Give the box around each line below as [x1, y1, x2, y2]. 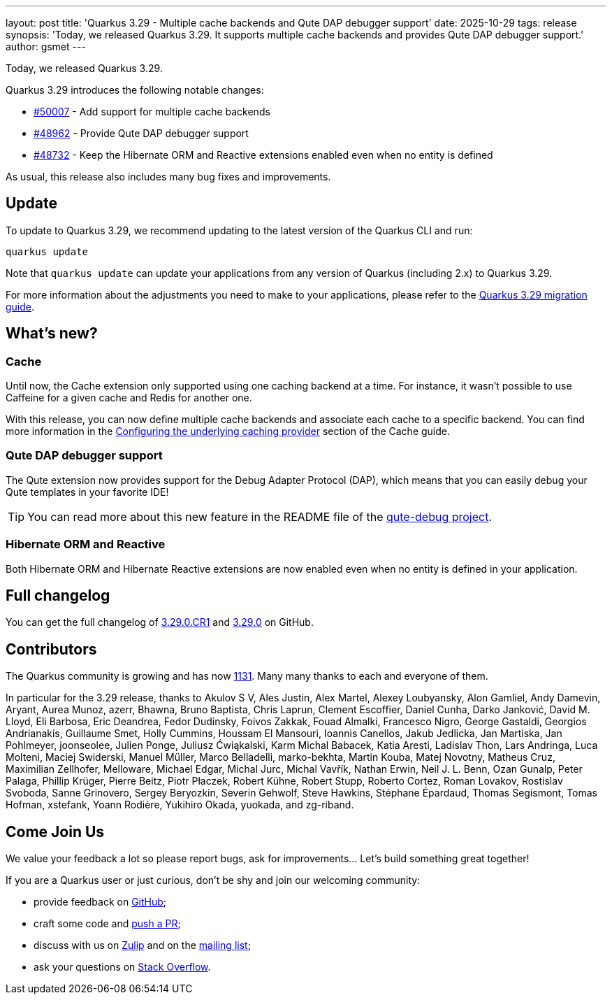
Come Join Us [6, 822, 105, 841]
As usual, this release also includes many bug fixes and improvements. [6, 171, 331, 183]
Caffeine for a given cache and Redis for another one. [6, 392, 252, 404]
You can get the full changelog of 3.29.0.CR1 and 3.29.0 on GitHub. [6, 616, 314, 629]
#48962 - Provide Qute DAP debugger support [34, 127, 249, 139]
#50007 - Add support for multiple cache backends [34, 106, 270, 117]
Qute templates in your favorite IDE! [6, 485, 169, 498]
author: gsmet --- [6, 41, 86, 52]
